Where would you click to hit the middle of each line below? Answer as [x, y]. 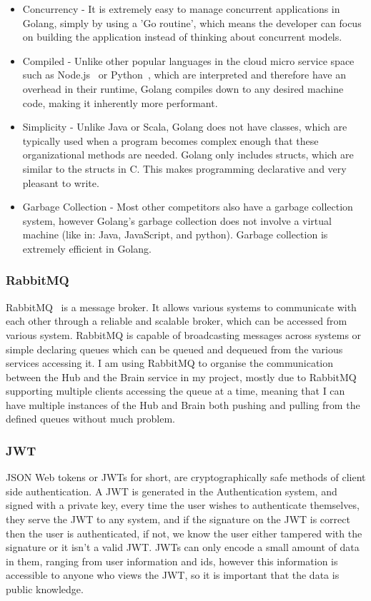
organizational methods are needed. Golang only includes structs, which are [188, 155]
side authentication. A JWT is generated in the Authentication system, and [172, 491]
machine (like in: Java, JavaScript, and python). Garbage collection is [175, 234]
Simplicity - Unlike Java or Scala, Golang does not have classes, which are [185, 127]
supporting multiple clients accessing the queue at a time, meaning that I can [175, 391]
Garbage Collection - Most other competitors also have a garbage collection [188, 207]
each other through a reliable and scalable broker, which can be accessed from [177, 321]
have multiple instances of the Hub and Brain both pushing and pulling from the [183, 404]
